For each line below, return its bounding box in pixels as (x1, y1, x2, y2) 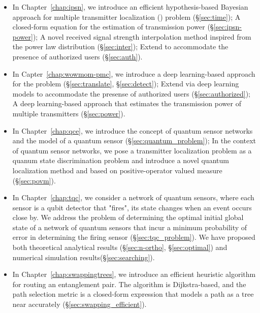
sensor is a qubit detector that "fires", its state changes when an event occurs (12, 202, 252, 212)
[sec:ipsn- (213, 21, 242, 32)
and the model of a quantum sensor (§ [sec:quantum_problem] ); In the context (12, 135, 256, 146)
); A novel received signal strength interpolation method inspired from (32, 31, 251, 42)
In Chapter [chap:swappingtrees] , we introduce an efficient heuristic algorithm (12, 269, 256, 279)
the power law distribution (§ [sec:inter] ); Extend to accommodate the (12, 41, 229, 52)
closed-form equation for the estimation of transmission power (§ (12, 21, 214, 32)
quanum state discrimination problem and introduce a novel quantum (12, 155, 229, 166)
